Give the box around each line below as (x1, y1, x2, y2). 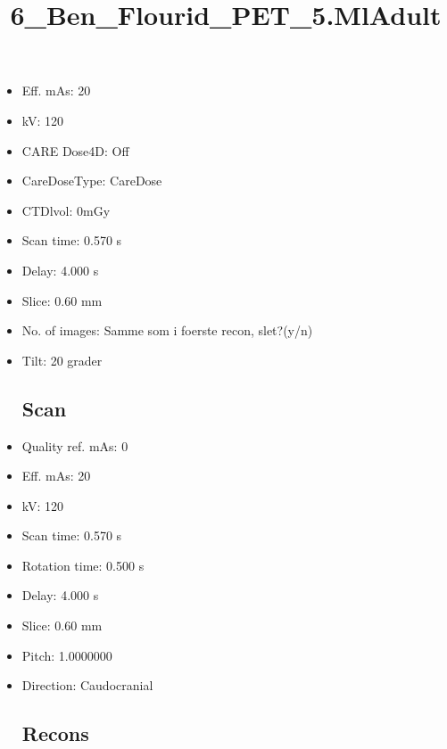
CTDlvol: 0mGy (21, 201, 111, 219)
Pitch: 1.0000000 (21, 646, 112, 664)
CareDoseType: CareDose (21, 171, 162, 190)
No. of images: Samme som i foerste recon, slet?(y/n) (21, 321, 313, 340)
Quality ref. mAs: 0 (21, 436, 128, 455)
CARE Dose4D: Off (21, 141, 129, 160)
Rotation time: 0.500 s (21, 556, 145, 574)
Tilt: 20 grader (21, 350, 103, 369)
